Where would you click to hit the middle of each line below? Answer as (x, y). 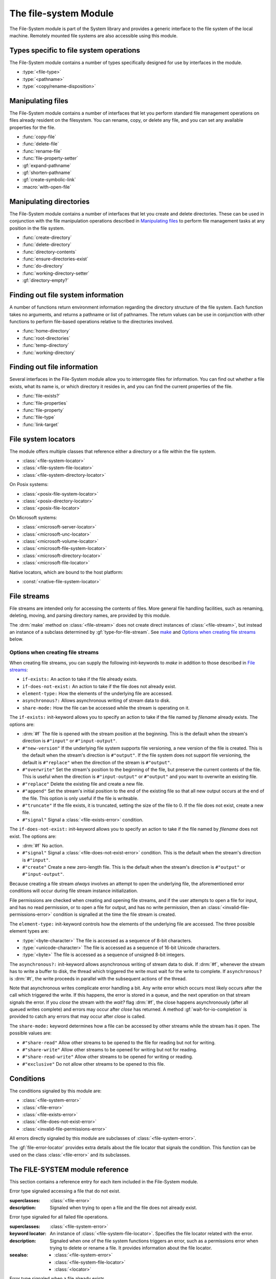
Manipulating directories (50, 201)
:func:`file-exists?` (41, 396)
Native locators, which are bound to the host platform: (66, 572)
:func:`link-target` (41, 424)
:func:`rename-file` (42, 151)
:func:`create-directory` (47, 237)
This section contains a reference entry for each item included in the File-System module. (104, 1181)
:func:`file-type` (39, 417)
